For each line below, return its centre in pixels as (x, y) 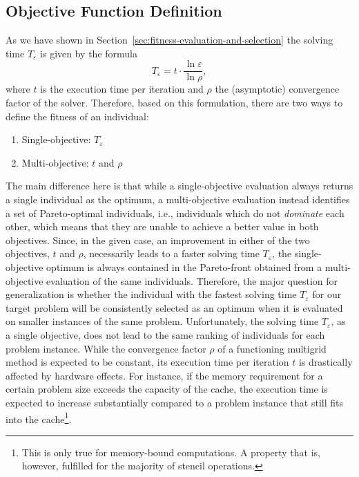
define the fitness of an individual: (77, 116)
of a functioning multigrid (272, 348)
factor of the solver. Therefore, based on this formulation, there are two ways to (174, 103)
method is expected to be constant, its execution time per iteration (147, 362)
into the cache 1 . (39, 418)
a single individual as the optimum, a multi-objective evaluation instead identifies (178, 199)
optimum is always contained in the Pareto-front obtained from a (184, 266)
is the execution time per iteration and (122, 89)
